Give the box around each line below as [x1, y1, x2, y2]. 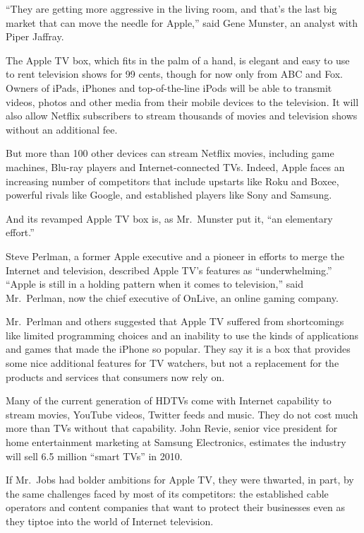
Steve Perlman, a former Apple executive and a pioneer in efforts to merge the [6, 248, 344, 263]
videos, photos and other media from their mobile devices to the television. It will [6, 94, 359, 109]
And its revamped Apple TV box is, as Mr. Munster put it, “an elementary [6, 211, 333, 225]
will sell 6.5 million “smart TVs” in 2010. [6, 448, 183, 463]
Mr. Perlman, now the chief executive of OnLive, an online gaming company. [6, 290, 339, 305]
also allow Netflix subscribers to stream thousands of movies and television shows [6, 108, 358, 123]
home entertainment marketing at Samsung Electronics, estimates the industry [6, 435, 346, 450]
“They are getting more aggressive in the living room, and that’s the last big [6, 1, 337, 16]
